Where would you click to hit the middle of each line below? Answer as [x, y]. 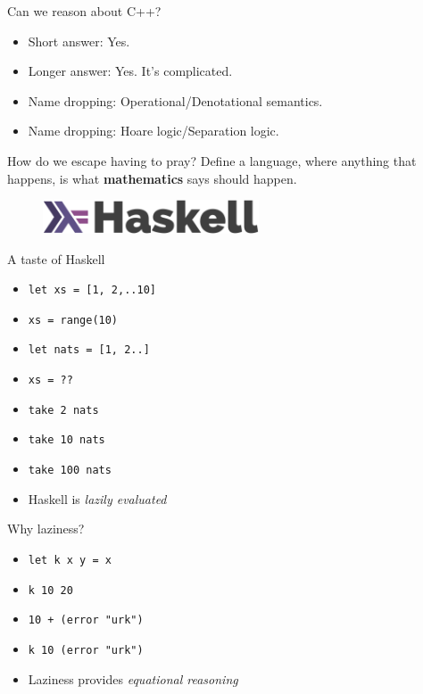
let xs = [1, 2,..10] [92, 290]
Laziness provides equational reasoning [133, 678]
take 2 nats [63, 410]
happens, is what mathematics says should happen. [152, 178]
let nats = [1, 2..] [89, 350]
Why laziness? [46, 529]
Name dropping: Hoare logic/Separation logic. [153, 131]
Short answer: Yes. [79, 41]
